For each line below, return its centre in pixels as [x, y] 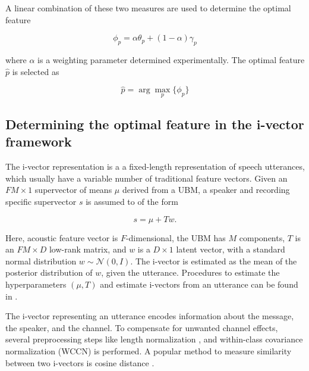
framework [39, 141]
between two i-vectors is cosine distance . [80, 362]
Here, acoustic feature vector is [62, 237]
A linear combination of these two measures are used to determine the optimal [148, 8]
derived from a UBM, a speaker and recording [206, 190]
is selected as [36, 71]
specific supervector [41, 201]
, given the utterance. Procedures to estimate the [190, 272]
